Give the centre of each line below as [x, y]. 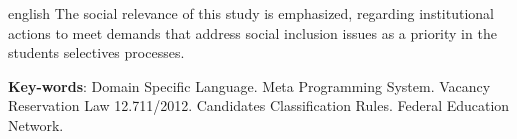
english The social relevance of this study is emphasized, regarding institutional [251, 13]
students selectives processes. [96, 52]
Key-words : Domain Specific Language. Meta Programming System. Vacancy [249, 85]
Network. [36, 124]
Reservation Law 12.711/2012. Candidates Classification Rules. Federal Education [259, 105]
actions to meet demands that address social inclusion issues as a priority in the [252, 32]
